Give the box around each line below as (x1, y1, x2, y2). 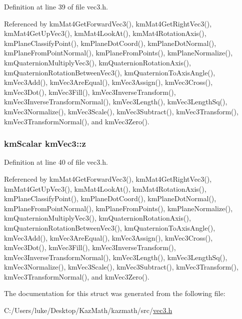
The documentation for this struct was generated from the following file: (4, 288, 225, 299)
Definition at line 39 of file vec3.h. (4, 1, 108, 11)
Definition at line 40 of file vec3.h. (4, 157, 108, 167)
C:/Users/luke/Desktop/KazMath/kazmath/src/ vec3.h (4, 305, 172, 316)
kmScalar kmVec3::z (4, 137, 86, 150)
